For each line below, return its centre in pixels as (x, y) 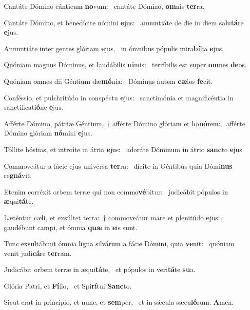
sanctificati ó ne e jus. (34, 107)
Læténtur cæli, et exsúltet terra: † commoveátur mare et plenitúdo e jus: (112, 217)
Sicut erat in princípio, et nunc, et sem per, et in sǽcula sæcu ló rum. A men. (119, 302)
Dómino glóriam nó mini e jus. (48, 133)
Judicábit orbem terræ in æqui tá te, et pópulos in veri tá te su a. (100, 269)
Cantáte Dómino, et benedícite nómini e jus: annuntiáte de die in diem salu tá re (124, 22)
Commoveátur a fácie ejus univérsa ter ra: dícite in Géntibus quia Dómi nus (118, 165)
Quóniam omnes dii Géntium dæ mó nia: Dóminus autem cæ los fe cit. (108, 81)
